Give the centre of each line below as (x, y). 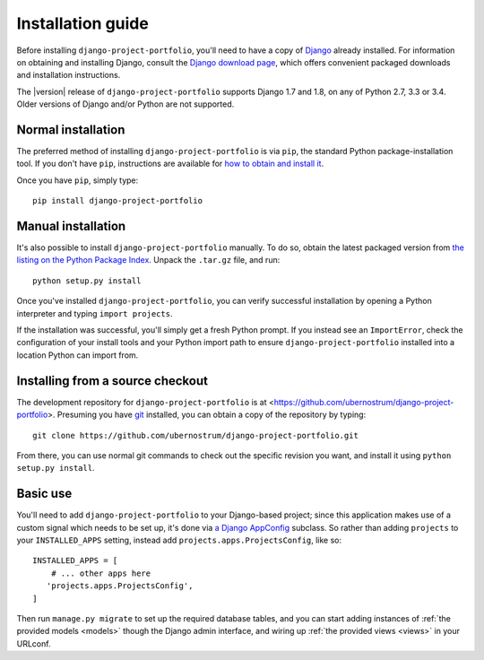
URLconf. (34, 643)
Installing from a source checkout (112, 381)
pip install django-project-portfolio (118, 201)
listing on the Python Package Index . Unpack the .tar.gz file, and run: (148, 260)
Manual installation (71, 226)
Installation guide (83, 23)
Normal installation (71, 130)
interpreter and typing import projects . (95, 313)
